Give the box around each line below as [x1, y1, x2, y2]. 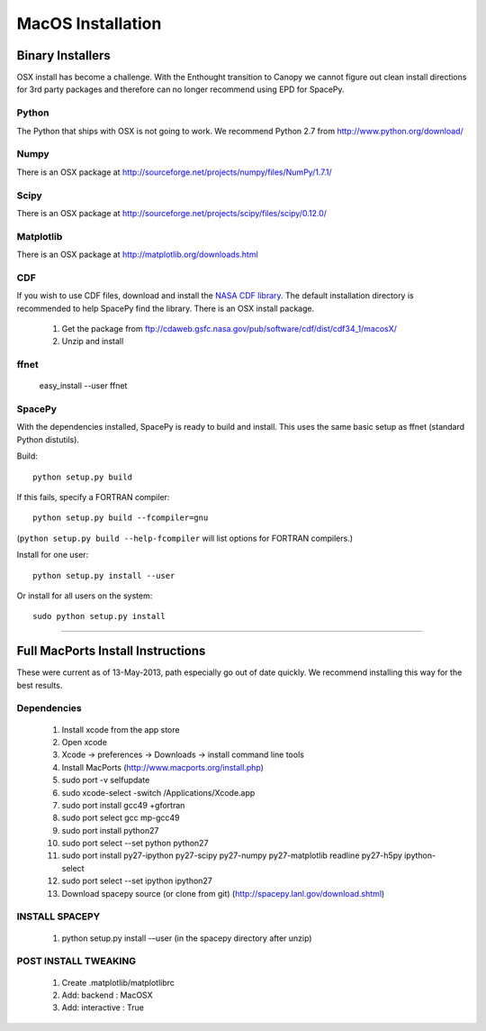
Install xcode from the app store [61, 724, 180, 734]
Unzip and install [61, 336, 124, 347]
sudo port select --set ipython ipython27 [61, 875, 213, 887]
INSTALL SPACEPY [16, 910, 101, 923]
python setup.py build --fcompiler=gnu [32, 513, 209, 523]
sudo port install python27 [61, 825, 159, 835]
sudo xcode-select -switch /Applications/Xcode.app [61, 787, 256, 798]
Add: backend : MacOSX [61, 990, 153, 1000]
